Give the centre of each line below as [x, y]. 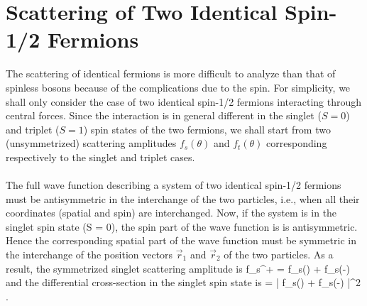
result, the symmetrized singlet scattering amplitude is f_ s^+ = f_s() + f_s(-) [178, 268]
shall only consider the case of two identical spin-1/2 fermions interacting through [184, 101]
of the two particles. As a [279, 255]
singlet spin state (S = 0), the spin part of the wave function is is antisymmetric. [182, 226]
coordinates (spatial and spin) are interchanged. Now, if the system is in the [171, 213]
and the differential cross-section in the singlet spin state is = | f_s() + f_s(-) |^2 [183, 282]
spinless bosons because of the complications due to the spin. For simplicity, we [178, 87]
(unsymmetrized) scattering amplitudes [91, 143]
